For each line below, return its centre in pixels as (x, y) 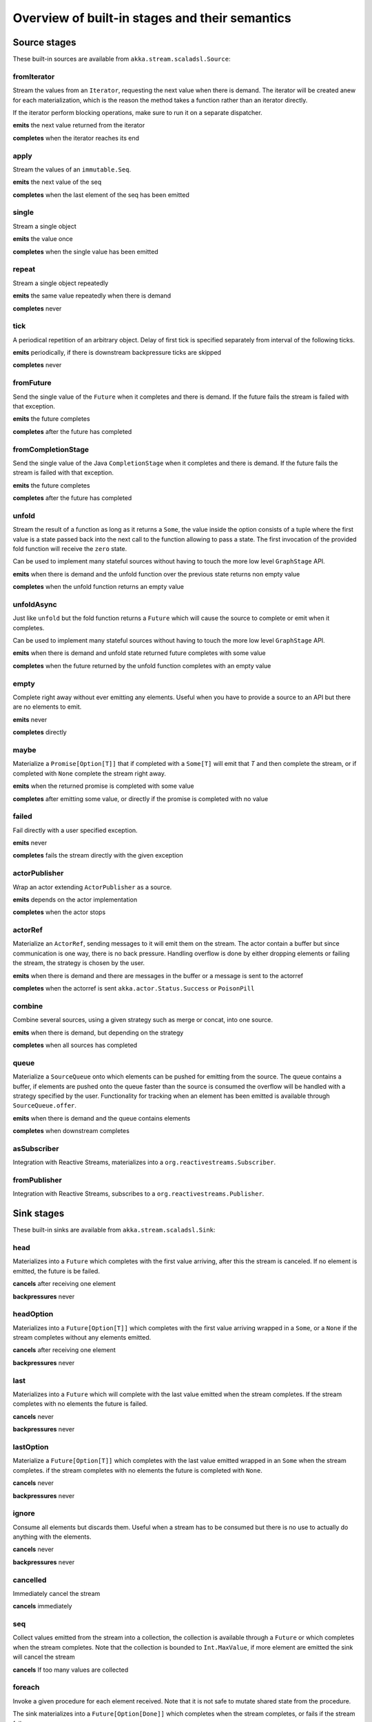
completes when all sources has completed (75, 1045)
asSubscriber (36, 1148)
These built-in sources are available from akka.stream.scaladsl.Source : (122, 59)
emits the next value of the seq (57, 182)
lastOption (31, 1446)
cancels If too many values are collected (71, 1670)
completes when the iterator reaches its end (76, 138)
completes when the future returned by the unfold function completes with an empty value (142, 665)
